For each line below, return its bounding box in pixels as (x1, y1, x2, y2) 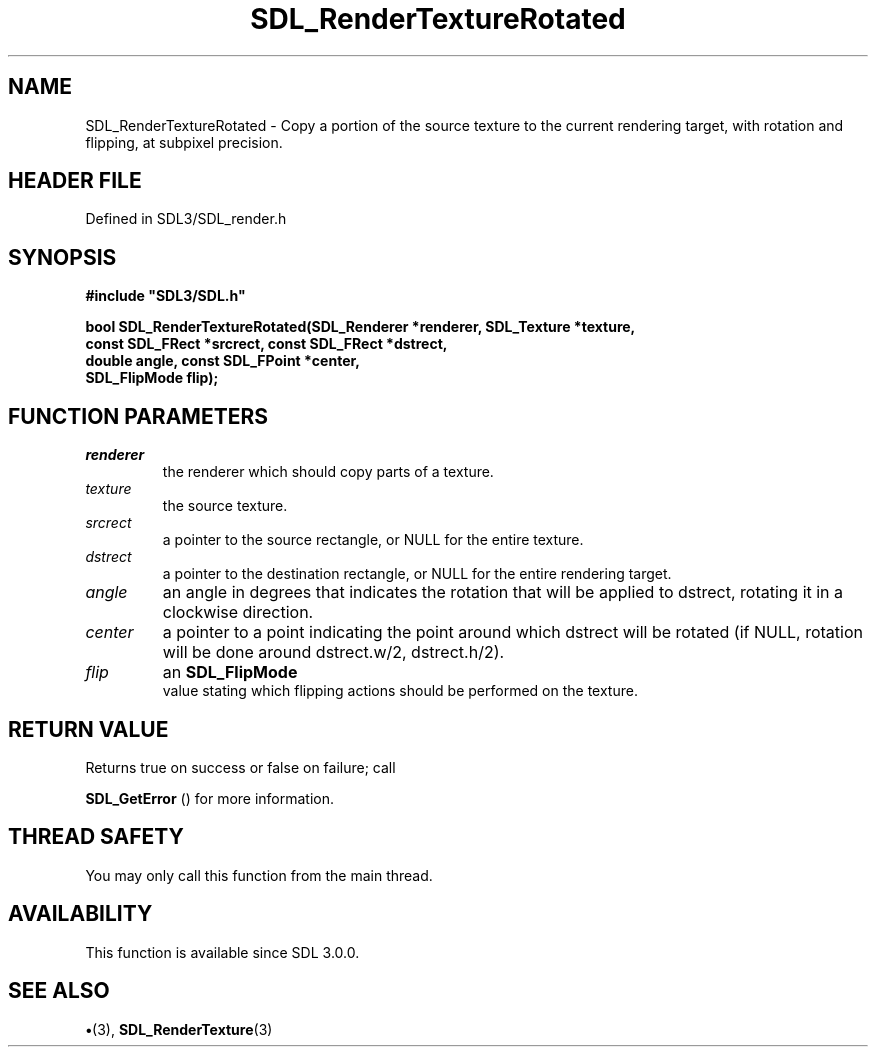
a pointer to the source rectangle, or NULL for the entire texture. (162, 531, 584, 549)
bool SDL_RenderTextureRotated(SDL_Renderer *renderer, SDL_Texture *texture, (85, 318, 636, 336)
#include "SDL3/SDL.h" (85, 287, 246, 305)
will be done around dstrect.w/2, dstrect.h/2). (162, 642, 505, 663)
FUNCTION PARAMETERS (8, 403, 268, 429)
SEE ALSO (8, 978, 110, 1004)
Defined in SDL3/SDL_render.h (85, 210, 287, 228)
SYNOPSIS (8, 244, 117, 270)
